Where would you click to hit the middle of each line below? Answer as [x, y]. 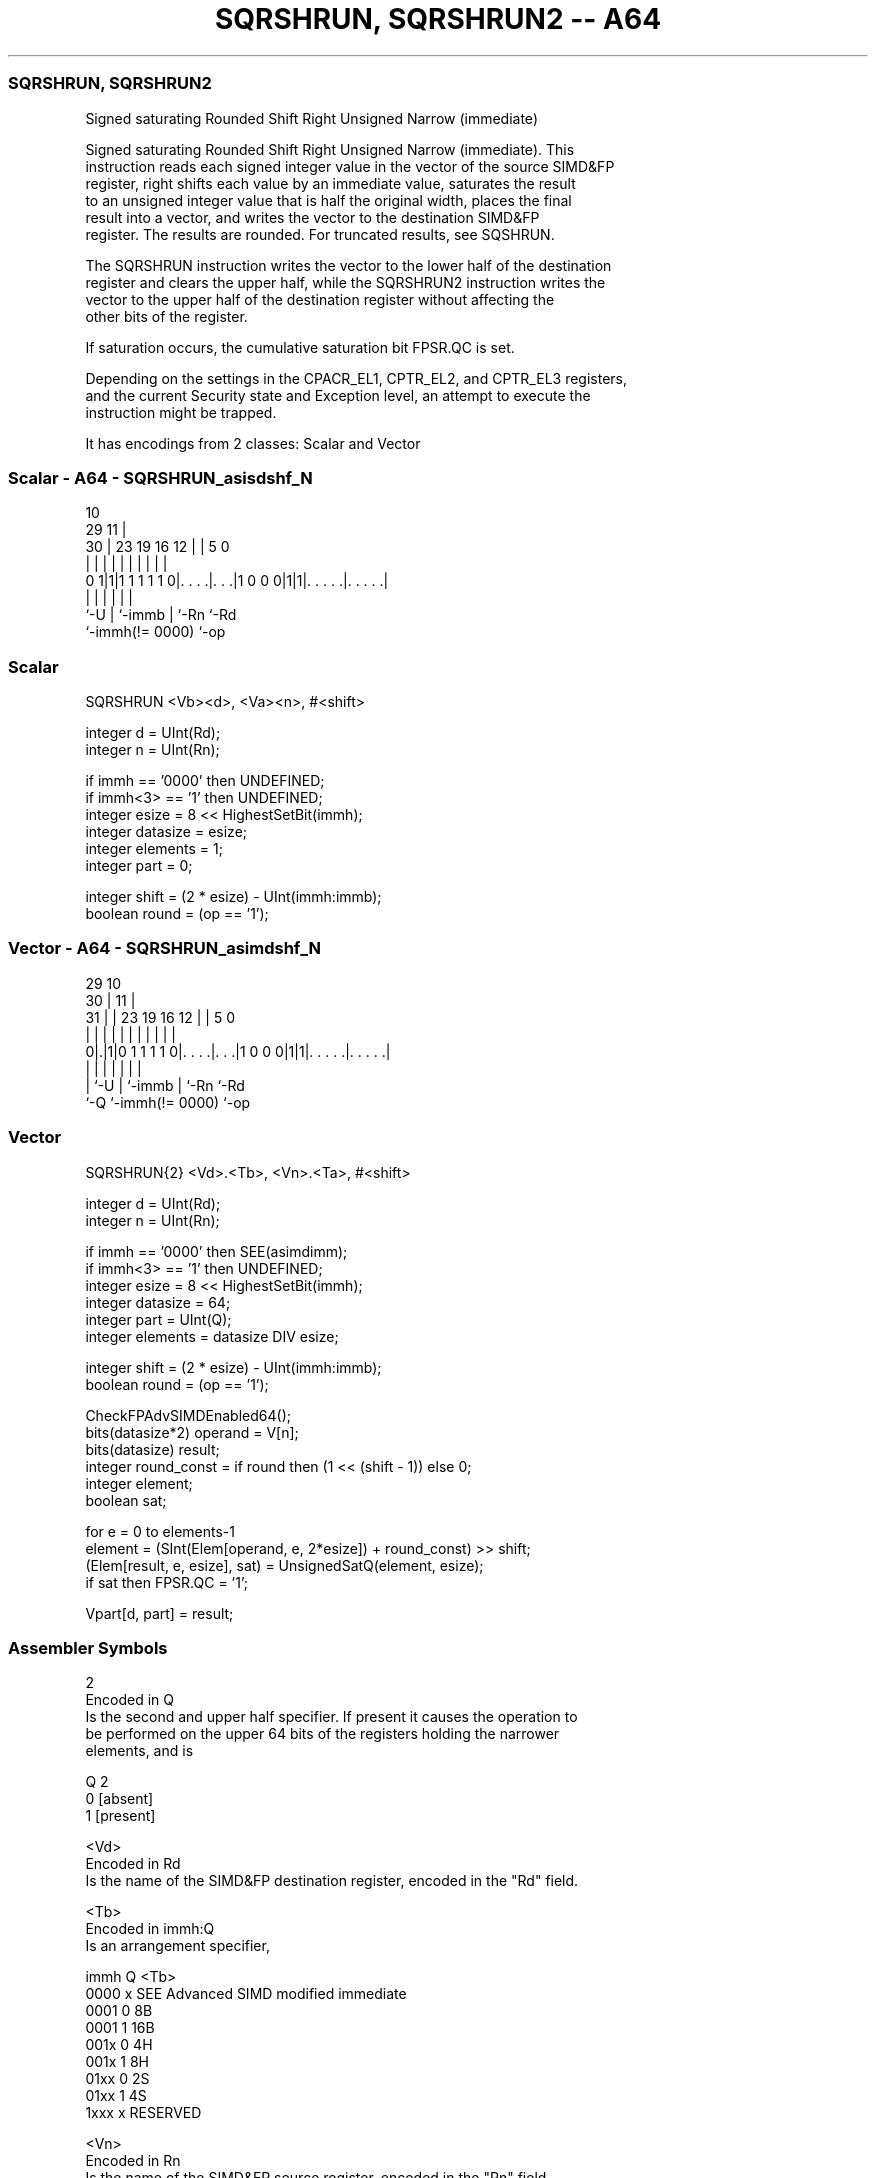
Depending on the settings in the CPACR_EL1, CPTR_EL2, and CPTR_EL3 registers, [356, 378]
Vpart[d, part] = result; [159, 1613]
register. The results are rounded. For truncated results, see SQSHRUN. [320, 234]
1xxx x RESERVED [143, 2113]
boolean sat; [126, 1500]
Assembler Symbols [88, 1647]
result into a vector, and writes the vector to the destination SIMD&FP [312, 217]
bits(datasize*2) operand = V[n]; [192, 1432]
